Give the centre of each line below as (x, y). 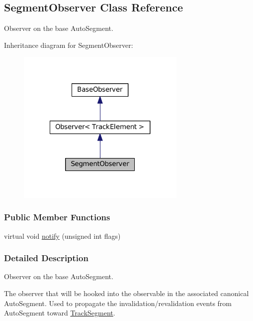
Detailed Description (46, 258)
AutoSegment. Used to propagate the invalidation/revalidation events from (118, 303)
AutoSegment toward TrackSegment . (60, 313)
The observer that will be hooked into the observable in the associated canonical (126, 293)
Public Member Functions (57, 217)
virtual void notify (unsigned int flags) (62, 236)
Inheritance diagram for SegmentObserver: (69, 45)
